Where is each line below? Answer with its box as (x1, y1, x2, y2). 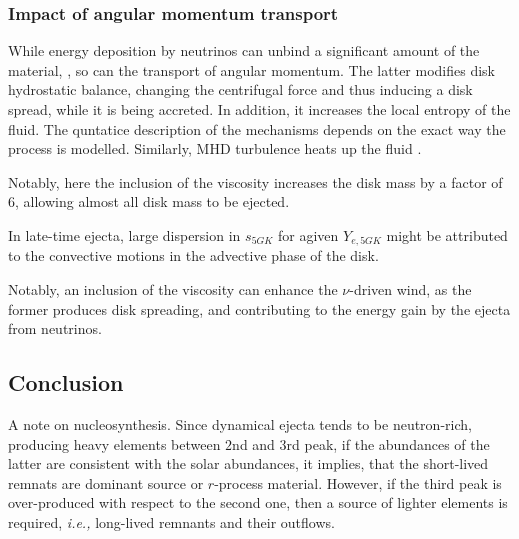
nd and (232, 433, 275, 454)
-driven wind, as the (349, 279, 472, 300)
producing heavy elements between (8, 433, 221, 454)
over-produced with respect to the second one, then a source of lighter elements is (8, 492, 508, 513)
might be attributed (386, 224, 508, 245)
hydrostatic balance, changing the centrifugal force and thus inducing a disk (8, 79, 473, 100)
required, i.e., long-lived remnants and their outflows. (8, 511, 335, 532)
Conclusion (8, 367, 124, 398)
